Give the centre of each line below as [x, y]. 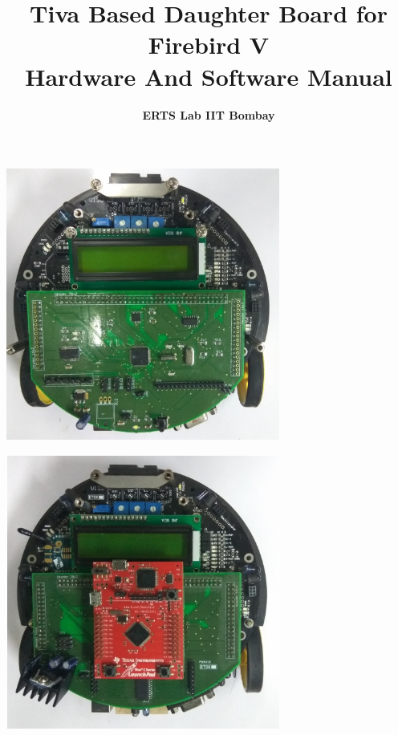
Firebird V [209, 45]
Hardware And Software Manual [209, 76]
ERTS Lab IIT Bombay [209, 114]
